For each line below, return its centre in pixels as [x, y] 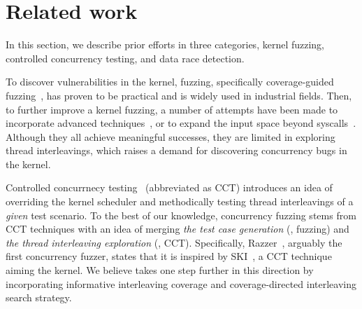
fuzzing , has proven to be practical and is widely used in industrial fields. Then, [179, 95]
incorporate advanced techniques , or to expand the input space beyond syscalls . [181, 123]
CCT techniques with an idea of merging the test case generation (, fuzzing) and [178, 229]
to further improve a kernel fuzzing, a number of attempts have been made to [172, 109]
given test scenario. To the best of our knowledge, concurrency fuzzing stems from [181, 215]
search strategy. [39, 297]
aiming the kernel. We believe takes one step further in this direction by [160, 270]
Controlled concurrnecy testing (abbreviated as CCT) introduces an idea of [169, 187]
